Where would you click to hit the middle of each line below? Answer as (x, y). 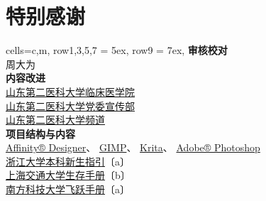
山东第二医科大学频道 (55, 120)
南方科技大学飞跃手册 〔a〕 (68, 189)
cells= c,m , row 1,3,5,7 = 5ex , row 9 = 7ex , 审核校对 (117, 50)
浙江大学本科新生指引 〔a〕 (68, 161)
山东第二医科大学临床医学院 (70, 91)
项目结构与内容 (40, 133)
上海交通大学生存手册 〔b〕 (68, 175)
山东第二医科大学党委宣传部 (70, 105)
